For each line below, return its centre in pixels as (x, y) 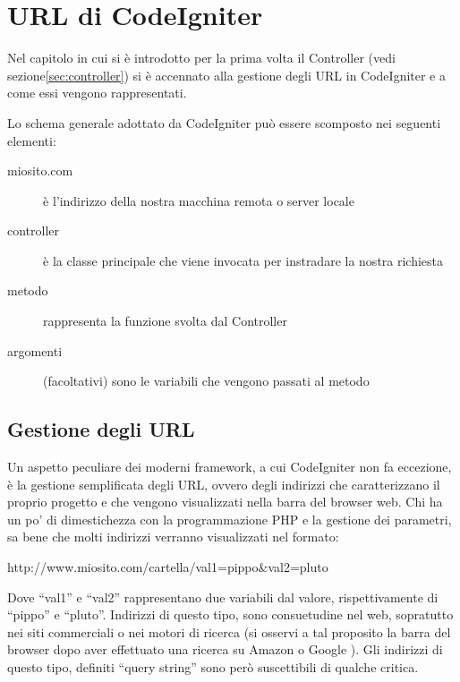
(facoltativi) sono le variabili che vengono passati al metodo (206, 381)
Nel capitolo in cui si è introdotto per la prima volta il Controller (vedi (201, 58)
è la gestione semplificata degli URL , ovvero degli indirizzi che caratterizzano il (224, 484)
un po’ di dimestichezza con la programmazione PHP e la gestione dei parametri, (230, 519)
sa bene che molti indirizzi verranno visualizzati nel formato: (173, 537)
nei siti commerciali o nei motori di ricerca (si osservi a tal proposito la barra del (229, 631)
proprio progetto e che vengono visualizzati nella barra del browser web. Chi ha (225, 502)
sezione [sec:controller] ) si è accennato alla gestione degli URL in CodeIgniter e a (226, 75)
